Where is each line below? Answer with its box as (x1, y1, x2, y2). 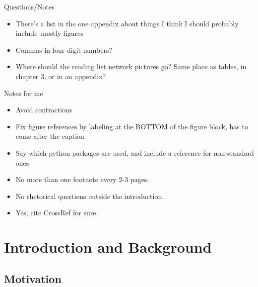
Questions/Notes (4, 1, 55, 11)
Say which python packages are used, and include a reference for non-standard (15, 147, 254, 158)
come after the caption (15, 131, 84, 141)
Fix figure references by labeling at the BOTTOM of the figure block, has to (15, 121, 248, 131)
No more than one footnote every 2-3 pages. (15, 174, 149, 185)
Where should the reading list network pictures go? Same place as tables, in (15, 61, 247, 72)
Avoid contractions (15, 104, 72, 115)
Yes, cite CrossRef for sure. (15, 207, 98, 218)
